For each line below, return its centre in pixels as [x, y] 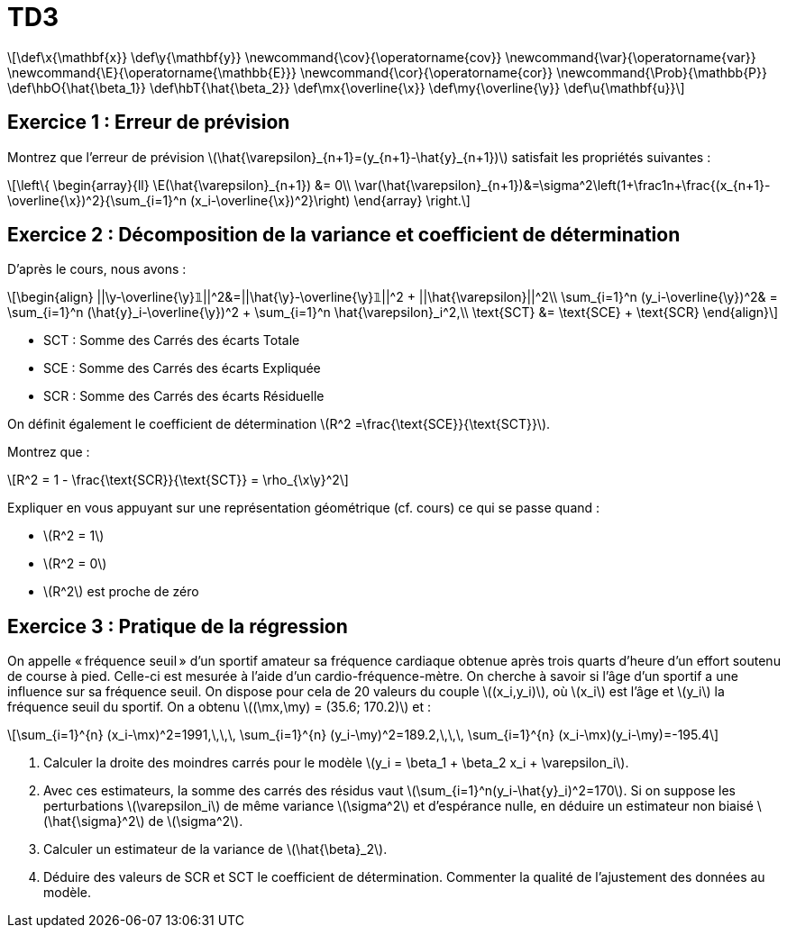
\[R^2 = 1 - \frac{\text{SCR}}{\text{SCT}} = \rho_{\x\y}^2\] [178, 480]
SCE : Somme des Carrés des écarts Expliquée [182, 368]
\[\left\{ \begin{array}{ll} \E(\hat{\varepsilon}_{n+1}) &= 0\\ [179, 185]
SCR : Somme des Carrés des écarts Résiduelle [184, 396]
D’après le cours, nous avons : [97, 269]
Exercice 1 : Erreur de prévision [149, 123]
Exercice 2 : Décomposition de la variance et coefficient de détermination [344, 235]
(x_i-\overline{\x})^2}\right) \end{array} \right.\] [330, 200]
